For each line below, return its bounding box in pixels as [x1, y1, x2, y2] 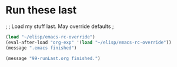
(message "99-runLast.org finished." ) [5, 55, 101, 61]
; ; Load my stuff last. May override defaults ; [5, 23, 114, 30]
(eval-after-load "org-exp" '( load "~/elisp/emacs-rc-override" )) [5, 39, 172, 45]
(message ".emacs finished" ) [5, 45, 77, 51]
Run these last [5, 3, 77, 17]
